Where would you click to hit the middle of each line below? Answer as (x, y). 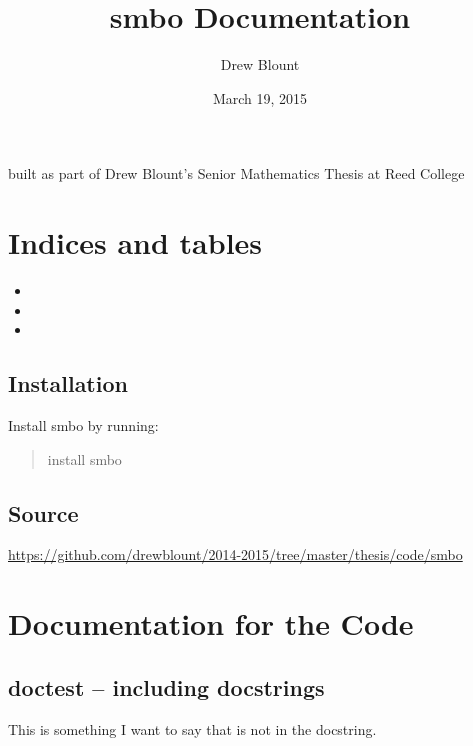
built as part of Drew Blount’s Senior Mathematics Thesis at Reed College (236, 173)
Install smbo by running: (83, 425)
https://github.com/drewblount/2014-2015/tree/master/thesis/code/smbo (235, 554)
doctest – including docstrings (166, 686)
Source (43, 512)
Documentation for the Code (211, 623)
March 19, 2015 (260, 97)
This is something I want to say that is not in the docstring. (192, 728)
